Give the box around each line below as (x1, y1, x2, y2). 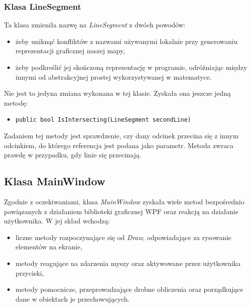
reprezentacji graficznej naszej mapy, (15, 45, 125, 56)
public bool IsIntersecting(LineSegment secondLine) (15, 116, 191, 124)
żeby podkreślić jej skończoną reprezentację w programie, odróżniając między (15, 62, 247, 72)
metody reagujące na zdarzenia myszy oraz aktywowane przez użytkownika (15, 258, 241, 268)
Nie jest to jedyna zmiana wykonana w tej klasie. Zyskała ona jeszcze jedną (4, 88, 231, 98)
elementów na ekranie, (15, 241, 82, 252)
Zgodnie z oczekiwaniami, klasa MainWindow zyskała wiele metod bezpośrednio (4, 197, 245, 207)
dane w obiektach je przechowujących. (15, 293, 130, 304)
